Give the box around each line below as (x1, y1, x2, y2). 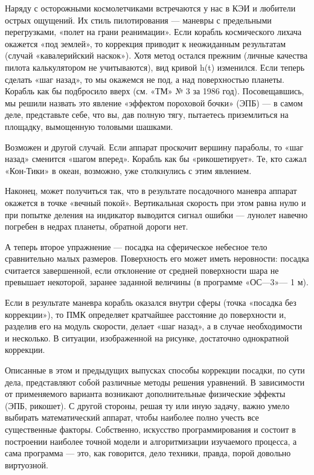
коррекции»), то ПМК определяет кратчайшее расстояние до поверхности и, (5, 308, 286, 320)
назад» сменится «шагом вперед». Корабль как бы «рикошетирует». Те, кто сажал (5, 152, 307, 165)
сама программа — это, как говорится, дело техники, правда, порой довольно (5, 447, 291, 459)
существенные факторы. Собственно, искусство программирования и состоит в (5, 423, 296, 435)
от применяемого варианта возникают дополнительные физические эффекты (5, 387, 286, 400)
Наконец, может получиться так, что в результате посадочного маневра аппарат (5, 184, 297, 197)
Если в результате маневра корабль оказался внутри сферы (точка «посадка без (5, 296, 296, 309)
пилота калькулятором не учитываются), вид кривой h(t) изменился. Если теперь (5, 60, 305, 73)
